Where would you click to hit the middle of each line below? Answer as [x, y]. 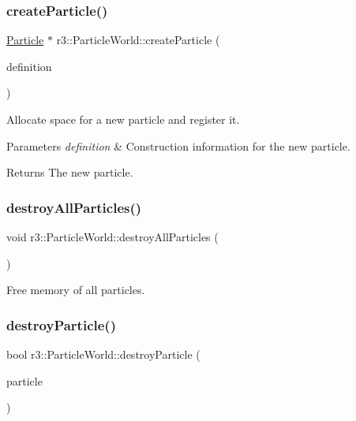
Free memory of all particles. [76, 290]
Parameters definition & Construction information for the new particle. [178, 145]
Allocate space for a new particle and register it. [123, 119]
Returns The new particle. [70, 172]
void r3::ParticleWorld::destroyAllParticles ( [112, 237]
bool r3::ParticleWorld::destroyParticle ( [103, 354]
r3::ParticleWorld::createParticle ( [138, 40]
